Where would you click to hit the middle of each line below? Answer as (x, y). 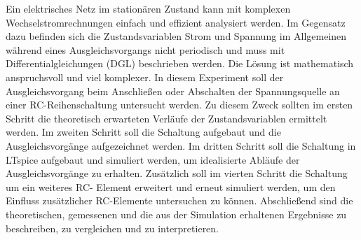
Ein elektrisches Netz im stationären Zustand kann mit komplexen (148, 8)
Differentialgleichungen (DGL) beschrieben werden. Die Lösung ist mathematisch (180, 63)
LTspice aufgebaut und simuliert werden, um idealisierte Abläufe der (153, 159)
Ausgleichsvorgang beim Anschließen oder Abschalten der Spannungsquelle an (173, 91)
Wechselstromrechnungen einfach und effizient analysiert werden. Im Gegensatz (176, 22)
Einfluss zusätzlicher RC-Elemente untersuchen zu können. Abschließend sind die (179, 200)
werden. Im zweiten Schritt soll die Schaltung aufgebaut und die (143, 132)
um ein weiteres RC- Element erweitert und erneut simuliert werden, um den (171, 186)
